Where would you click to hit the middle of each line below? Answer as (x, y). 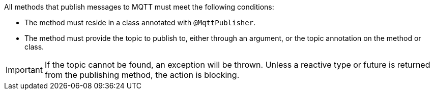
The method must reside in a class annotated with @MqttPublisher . (140, 22)
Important (24, 70)
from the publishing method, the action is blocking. (142, 75)
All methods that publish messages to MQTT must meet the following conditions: (139, 7)
